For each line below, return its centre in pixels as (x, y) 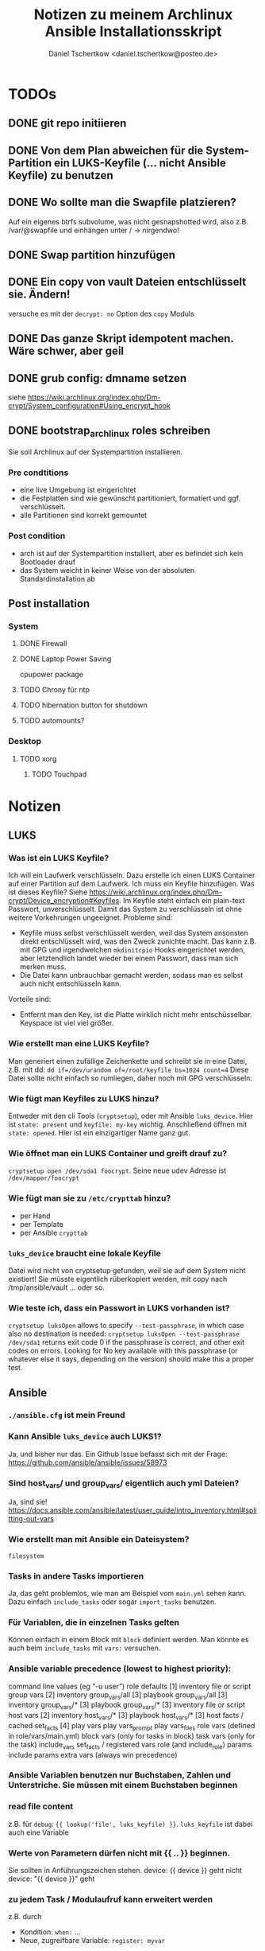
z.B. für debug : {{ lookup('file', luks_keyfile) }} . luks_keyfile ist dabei (131, 1824)
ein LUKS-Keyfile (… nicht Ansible (140, 163)
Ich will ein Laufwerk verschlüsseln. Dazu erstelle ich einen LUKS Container (132, 875)
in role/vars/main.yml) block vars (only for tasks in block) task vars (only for (132, 1735)
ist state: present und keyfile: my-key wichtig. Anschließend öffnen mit (128, 1124)
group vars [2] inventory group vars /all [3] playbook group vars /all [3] (118, 1695)
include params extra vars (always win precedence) (93, 1754)
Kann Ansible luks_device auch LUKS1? (85, 1436)
